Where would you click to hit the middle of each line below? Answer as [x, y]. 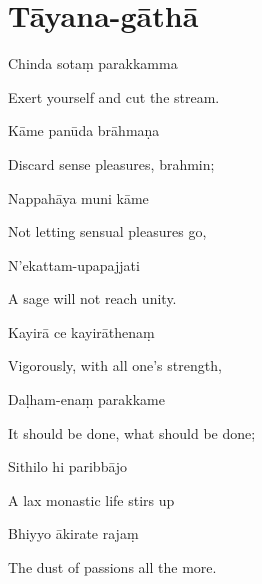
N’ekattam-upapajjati [74, 264]
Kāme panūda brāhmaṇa [84, 130]
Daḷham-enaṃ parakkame [86, 399]
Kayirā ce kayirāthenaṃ [81, 331]
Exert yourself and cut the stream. [114, 96]
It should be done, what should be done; [132, 432]
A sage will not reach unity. [92, 298]
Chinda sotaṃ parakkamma [93, 63]
